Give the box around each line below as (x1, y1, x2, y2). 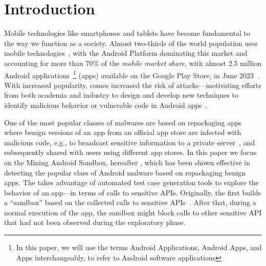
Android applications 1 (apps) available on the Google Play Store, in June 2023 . (4, 68, 259, 80)
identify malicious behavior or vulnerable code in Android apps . (4, 99, 208, 110)
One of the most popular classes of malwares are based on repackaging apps (4, 117, 242, 127)
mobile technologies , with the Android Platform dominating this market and (4, 48, 248, 58)
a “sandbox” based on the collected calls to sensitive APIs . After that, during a (4, 197, 256, 208)
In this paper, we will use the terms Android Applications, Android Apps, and (16, 242, 262, 253)
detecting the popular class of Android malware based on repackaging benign (4, 167, 246, 178)
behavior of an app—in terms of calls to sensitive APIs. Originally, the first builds (4, 187, 261, 197)
